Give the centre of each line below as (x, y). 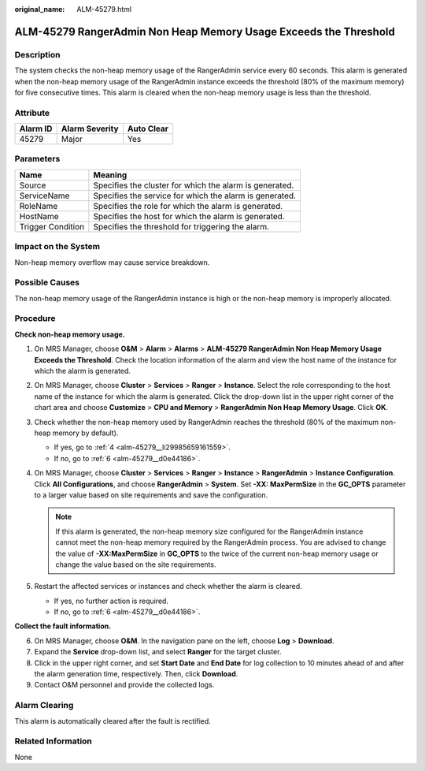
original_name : (40, 9)
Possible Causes (47, 282)
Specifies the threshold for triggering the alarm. (181, 226)
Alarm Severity (90, 128)
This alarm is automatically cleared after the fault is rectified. (113, 721)
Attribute (32, 113)
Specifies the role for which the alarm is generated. (188, 206)
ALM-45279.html (104, 9)
